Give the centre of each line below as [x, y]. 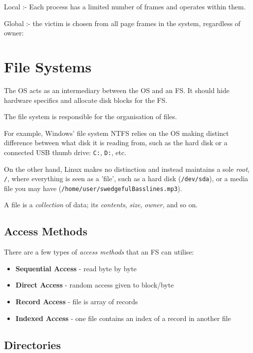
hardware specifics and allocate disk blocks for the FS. [86, 100]
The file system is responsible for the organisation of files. [91, 116]
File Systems [48, 66]
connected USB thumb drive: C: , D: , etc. [65, 152]
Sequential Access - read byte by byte [76, 268]
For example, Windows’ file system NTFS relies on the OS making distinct [116, 133]
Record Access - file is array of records [77, 302]
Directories [32, 344]
